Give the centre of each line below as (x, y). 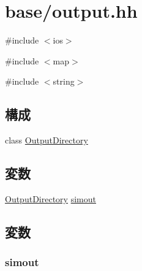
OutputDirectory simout (50, 198)
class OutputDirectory (47, 140)
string (64, 81)
